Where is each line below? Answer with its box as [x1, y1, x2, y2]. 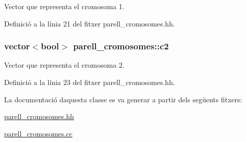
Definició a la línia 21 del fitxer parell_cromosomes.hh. [4, 18, 175, 29]
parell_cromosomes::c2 [73, 40, 169, 52]
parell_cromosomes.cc [4, 128, 73, 138]
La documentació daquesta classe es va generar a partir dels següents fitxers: [4, 94, 242, 104]
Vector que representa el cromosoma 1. [4, 1, 125, 11]
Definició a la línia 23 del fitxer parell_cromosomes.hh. [4, 77, 175, 87]
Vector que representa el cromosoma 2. [4, 60, 125, 70]
